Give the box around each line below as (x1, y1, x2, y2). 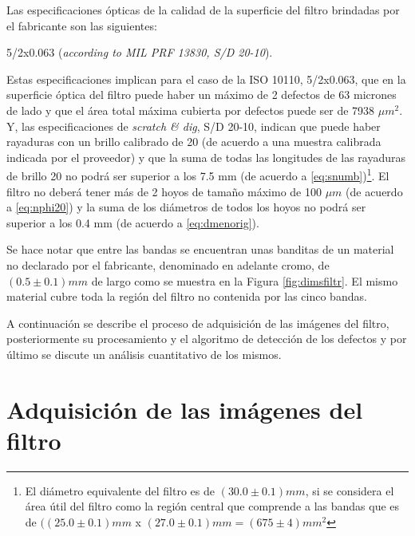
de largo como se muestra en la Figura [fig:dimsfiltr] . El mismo (91, 272, 398, 289)
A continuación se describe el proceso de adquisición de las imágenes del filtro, (6, 314, 389, 331)
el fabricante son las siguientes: (6, 17, 157, 33)
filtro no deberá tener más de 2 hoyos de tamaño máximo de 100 (6, 183, 322, 199)
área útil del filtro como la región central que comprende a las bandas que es (25, 498, 400, 514)
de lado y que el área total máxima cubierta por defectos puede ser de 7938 (6, 101, 375, 118)
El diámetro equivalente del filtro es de (25, 482, 215, 499)
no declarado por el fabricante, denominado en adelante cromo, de (6, 256, 330, 273)
